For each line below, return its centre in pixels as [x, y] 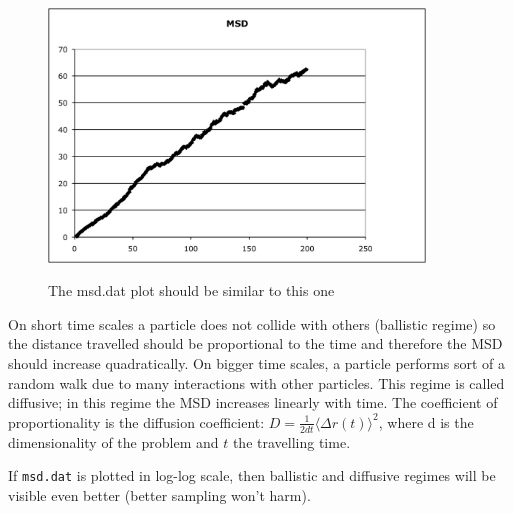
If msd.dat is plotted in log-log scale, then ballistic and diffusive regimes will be [252, 475]
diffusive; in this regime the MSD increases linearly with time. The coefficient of [253, 402]
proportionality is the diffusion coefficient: [136, 421]
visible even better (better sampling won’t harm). [159, 494]
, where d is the [426, 421]
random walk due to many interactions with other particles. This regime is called [256, 382]
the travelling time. [291, 441]
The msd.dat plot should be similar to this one [191, 290]
